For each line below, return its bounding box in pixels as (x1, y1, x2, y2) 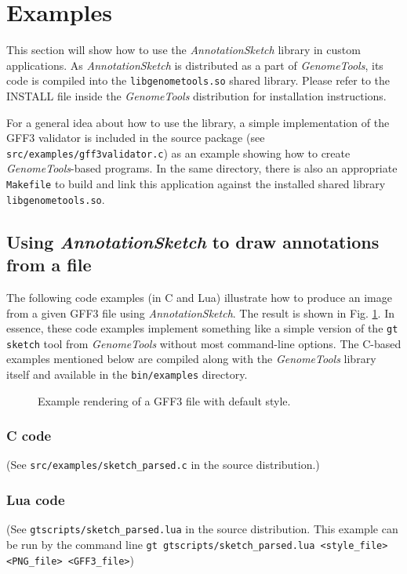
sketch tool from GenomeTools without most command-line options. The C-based (6, 335, 402, 351)
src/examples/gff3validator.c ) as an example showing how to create (6, 144, 351, 161)
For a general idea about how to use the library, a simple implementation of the (6, 114, 390, 130)
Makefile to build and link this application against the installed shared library (6, 176, 386, 191)
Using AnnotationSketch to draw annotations (6, 229, 380, 253)
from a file (6, 252, 92, 277)
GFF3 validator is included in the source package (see (6, 129, 265, 146)
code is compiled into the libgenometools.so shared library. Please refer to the (6, 72, 391, 89)
